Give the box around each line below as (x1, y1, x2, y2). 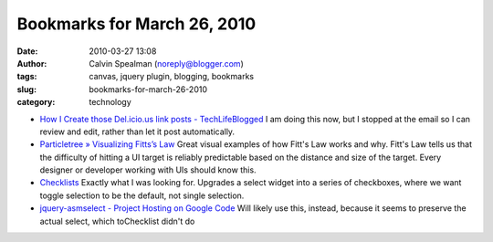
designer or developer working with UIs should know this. (39, 164, 257, 175)
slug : (16, 83, 37, 95)
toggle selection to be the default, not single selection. (39, 190, 245, 201)
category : (16, 97, 56, 108)
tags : (16, 71, 37, 82)
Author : (16, 58, 47, 68)
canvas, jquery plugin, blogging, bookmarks (89, 71, 255, 82)
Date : (16, 46, 38, 57)
